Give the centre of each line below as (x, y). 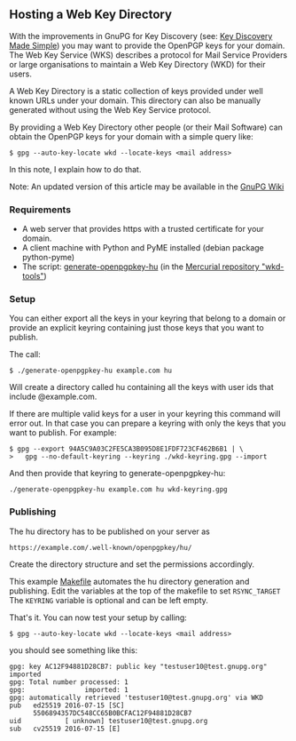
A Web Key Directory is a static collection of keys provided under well (136, 91)
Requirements (40, 210)
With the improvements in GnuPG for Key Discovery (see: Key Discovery (141, 36)
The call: (25, 355)
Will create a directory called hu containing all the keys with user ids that (141, 387)
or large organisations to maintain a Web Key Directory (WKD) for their (137, 64)
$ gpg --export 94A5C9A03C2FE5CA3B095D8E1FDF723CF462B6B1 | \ (126, 449)
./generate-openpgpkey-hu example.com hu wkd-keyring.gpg (118, 490)
